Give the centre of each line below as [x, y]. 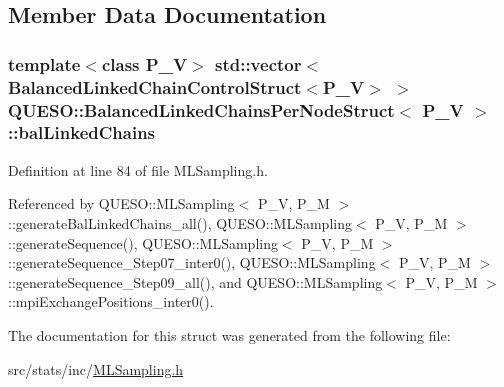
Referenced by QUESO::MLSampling [121, 203]
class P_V [144, 63]
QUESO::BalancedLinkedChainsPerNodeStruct [201, 109]
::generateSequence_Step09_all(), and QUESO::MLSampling [195, 281]
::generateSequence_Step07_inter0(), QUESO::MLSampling [192, 262]
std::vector [258, 63]
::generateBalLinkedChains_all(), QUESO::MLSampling [180, 222]
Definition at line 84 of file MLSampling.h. [138, 169]
